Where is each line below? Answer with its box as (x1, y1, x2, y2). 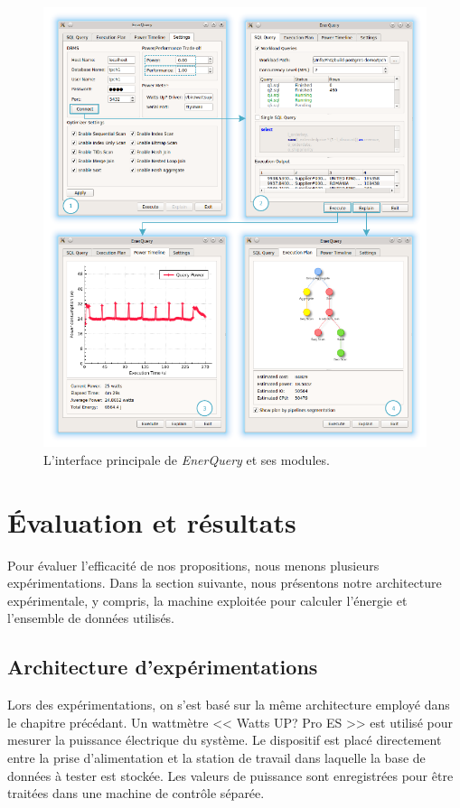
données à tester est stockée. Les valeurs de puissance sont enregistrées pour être (7, 766, 454, 785)
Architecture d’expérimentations (7, 653, 318, 681)
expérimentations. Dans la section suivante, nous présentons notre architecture (7, 573, 442, 592)
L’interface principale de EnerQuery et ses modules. (43, 450, 330, 469)
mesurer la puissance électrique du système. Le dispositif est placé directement (7, 730, 442, 749)
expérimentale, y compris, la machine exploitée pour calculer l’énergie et (7, 590, 408, 609)
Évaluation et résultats (7, 503, 296, 540)
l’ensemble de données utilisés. (7, 608, 175, 627)
